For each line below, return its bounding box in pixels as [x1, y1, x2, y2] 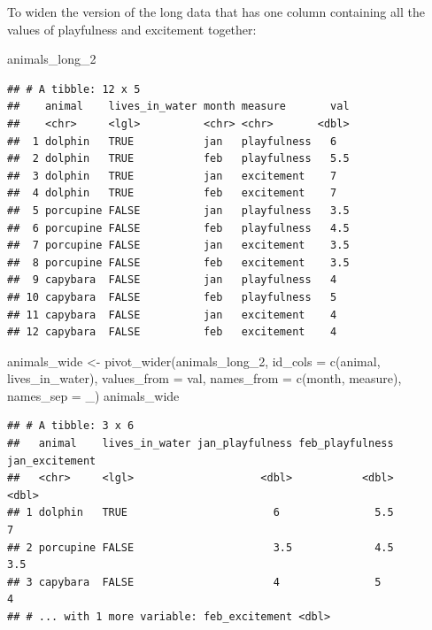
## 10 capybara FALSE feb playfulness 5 [7, 290, 337, 303]
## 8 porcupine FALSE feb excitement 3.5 [7, 256, 350, 269]
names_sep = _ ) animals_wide [7, 386, 180, 404]
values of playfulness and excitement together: [7, 19, 257, 38]
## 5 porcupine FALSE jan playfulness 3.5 [7, 204, 350, 217]
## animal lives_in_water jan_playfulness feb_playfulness [7, 437, 394, 450]
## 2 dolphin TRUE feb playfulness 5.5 [7, 152, 350, 165]
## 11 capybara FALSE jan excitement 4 [7, 308, 337, 321]
